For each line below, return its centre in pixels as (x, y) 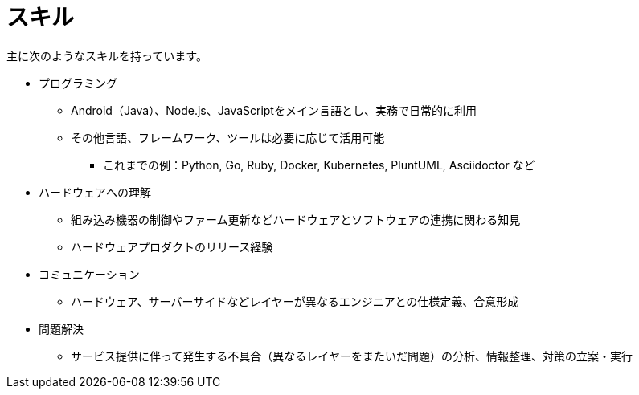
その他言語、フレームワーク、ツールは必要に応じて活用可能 (228, 137)
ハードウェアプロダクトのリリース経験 (172, 246)
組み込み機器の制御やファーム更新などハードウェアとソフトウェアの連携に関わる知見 (296, 219)
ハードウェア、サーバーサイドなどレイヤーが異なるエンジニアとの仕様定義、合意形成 (295, 301)
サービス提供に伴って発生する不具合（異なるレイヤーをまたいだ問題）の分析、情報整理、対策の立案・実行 (352, 356)
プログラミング (78, 83)
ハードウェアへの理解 (95, 192)
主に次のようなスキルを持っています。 (107, 55)
